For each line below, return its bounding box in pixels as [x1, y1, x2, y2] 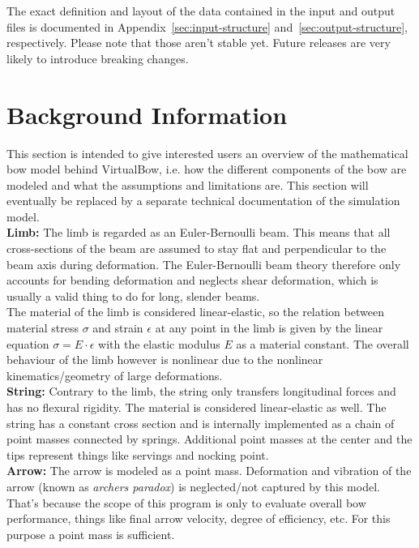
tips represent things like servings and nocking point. [6, 446, 269, 463]
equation [6, 335, 49, 352]
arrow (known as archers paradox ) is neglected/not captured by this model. [6, 477, 380, 494]
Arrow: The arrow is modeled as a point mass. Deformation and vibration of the [6, 462, 412, 479]
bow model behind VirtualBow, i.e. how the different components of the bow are [6, 161, 407, 178]
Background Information [6, 97, 288, 131]
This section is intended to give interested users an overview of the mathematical [6, 144, 408, 161]
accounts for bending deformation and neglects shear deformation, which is [6, 272, 378, 289]
